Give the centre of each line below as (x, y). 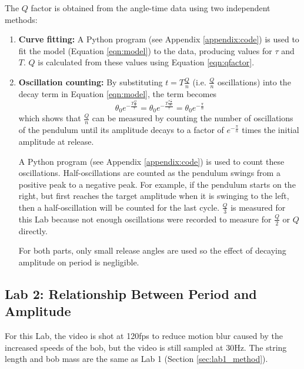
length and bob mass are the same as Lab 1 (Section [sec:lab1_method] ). (136, 359)
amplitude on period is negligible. (79, 262)
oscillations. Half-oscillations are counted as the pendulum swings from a (149, 173)
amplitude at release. (56, 141)
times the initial (270, 130)
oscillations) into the (254, 82)
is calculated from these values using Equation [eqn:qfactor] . (146, 62)
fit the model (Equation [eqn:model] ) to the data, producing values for (145, 50)
